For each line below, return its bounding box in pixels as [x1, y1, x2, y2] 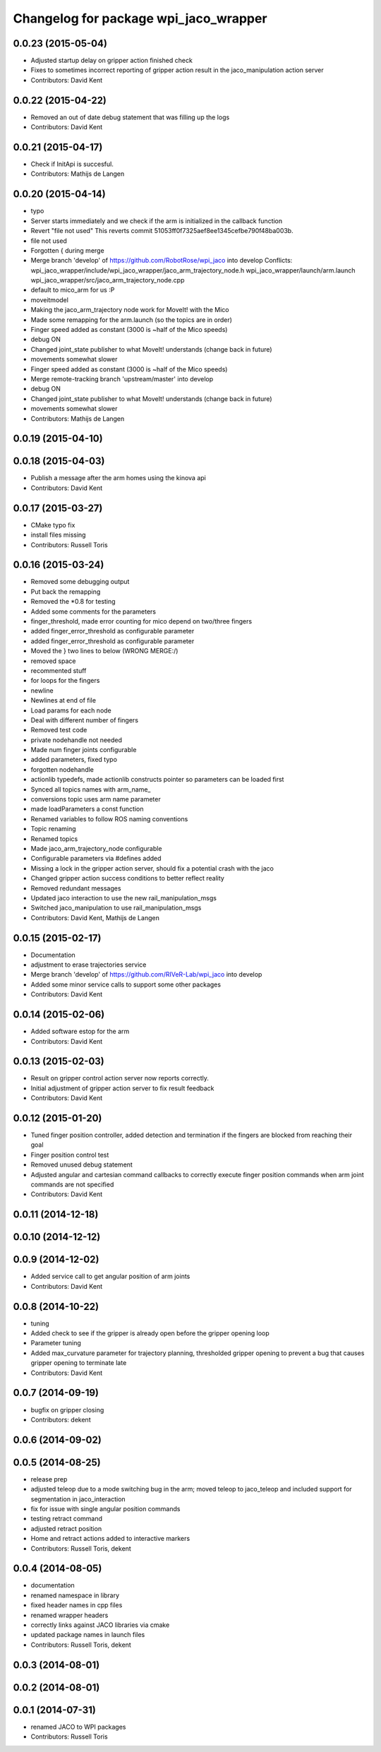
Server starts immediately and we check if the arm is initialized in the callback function [30, 216, 283, 225]
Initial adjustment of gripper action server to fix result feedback [30, 1084, 214, 1092]
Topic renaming [30, 825, 77, 833]
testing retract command [30, 1515, 102, 1523]
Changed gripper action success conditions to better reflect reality [30, 874, 225, 883]
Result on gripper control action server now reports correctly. [30, 1074, 210, 1083]
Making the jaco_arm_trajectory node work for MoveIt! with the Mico [30, 306, 229, 314]
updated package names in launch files [30, 1631, 145, 1639]
